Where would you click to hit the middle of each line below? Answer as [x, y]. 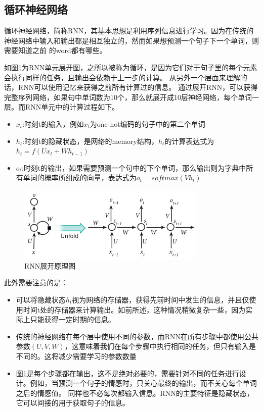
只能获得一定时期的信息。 [73, 319]
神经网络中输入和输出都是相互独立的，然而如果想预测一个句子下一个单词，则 [131, 40]
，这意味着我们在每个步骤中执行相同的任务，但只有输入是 [160, 346]
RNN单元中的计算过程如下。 [72, 107]
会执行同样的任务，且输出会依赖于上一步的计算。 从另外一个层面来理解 [122, 77]
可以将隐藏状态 [41, 299]
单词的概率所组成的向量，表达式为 [80, 177]
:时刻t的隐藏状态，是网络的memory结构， [90, 141]
